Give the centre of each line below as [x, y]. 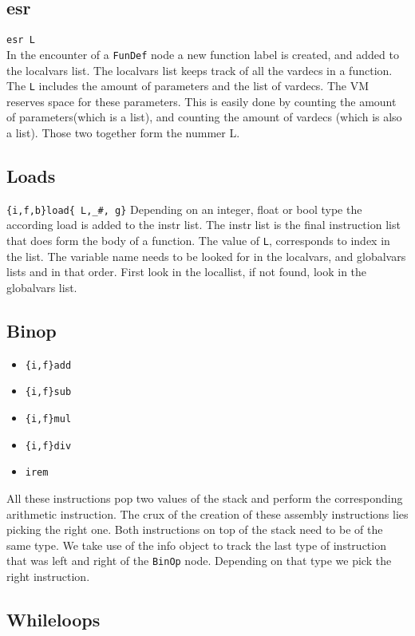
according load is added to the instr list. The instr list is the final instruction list [204, 225]
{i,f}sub [48, 392]
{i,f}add [48, 365]
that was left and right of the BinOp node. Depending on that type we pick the [199, 561]
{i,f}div [48, 446]
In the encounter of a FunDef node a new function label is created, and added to [203, 54]
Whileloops [53, 619]
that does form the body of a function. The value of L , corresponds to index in [198, 240]
